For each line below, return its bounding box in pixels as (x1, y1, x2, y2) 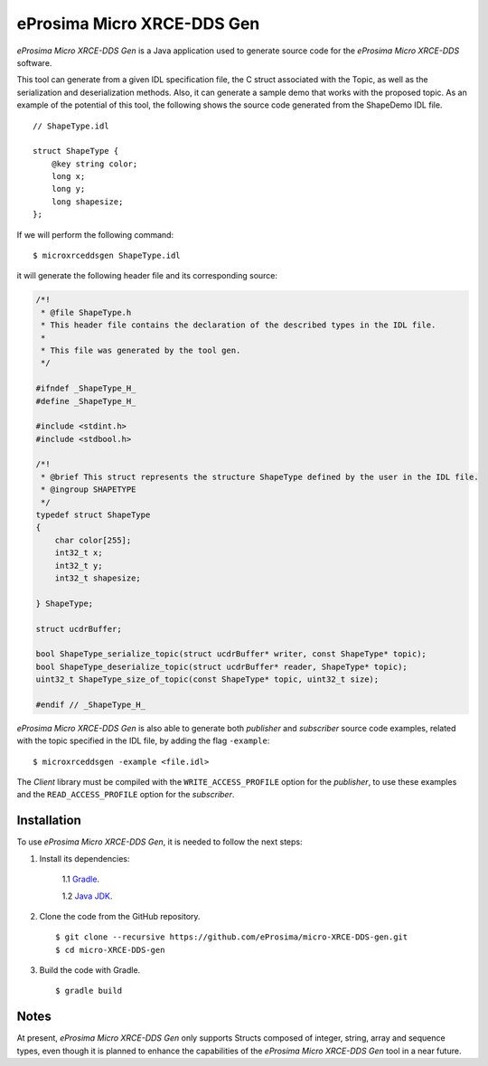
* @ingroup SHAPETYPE (41, 485, 136, 495)
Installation (16, 813, 81, 828)
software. (16, 57, 52, 68)
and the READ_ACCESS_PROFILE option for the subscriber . (16, 789, 235, 800)
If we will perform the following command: (16, 229, 174, 240)
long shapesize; (51, 196, 124, 207)
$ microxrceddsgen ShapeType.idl (33, 250, 181, 261)
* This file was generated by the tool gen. (41, 344, 241, 355)
